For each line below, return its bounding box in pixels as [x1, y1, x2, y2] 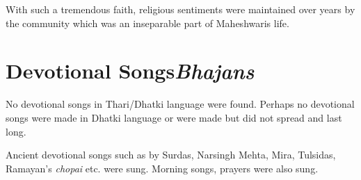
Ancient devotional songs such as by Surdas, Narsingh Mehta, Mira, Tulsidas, [6, 147, 336, 162]
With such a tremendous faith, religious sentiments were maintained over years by [6, 2, 355, 16]
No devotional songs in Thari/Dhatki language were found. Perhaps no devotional [6, 97, 355, 111]
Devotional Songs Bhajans [6, 56, 255, 85]
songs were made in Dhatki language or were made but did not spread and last [6, 110, 342, 124]
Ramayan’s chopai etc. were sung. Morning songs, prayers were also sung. [6, 161, 319, 175]
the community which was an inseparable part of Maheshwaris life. [6, 15, 289, 30]
